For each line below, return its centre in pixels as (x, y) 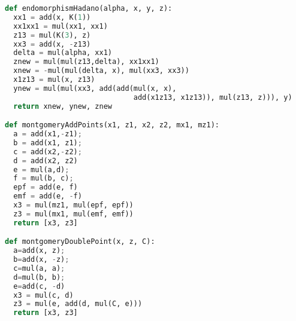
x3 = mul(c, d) (43, 295)
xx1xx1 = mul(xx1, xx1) (61, 26)
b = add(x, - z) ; (41, 260)
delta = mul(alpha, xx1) (63, 53)
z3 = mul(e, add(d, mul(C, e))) (78, 304)
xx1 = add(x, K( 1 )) (52, 17)
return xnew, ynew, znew (63, 106)
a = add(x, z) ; (39, 251)
